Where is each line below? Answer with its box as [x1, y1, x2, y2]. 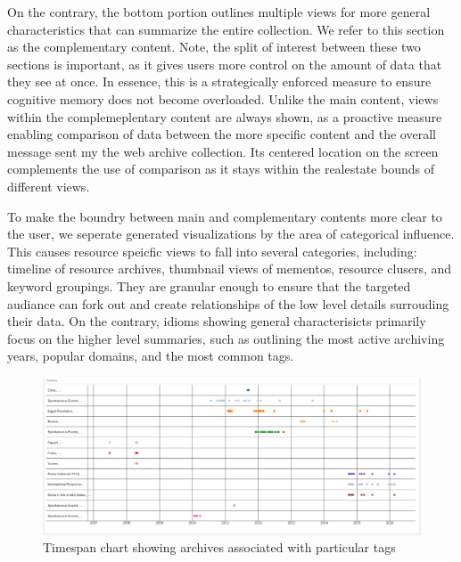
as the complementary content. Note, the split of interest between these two [7, 37, 421, 56]
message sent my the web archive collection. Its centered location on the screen [7, 142, 439, 160]
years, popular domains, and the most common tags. [7, 346, 294, 365]
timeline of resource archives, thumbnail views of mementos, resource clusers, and [7, 259, 452, 278]
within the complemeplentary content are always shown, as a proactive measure [7, 107, 442, 126]
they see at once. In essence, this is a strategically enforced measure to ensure [7, 72, 432, 91]
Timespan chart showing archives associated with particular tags [43, 538, 396, 557]
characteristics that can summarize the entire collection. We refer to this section [7, 20, 445, 38]
